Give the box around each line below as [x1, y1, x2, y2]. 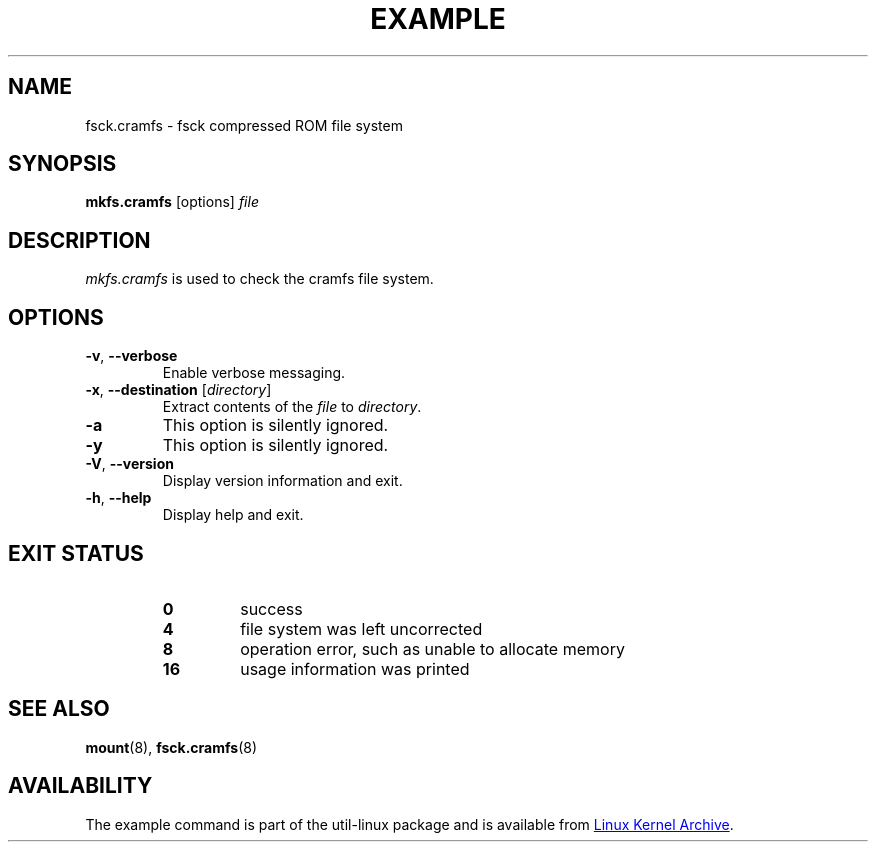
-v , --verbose [85, 347, 178, 365]
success [240, 598, 303, 619]
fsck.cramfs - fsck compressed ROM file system [85, 116, 403, 134]
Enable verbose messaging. [162, 364, 346, 382]
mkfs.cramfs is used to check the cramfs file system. [85, 270, 434, 288]
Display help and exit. [162, 506, 304, 524]
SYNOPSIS [8, 151, 117, 177]
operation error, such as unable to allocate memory [240, 638, 625, 659]
